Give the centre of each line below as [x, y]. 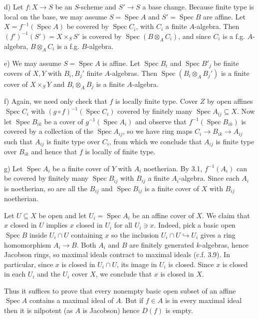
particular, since [29, 264]
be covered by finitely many [46, 178]
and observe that [161, 121]
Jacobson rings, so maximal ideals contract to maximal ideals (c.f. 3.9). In [117, 254]
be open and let [63, 215]
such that [18, 141]
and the [49, 274]
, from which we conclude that [155, 141]
